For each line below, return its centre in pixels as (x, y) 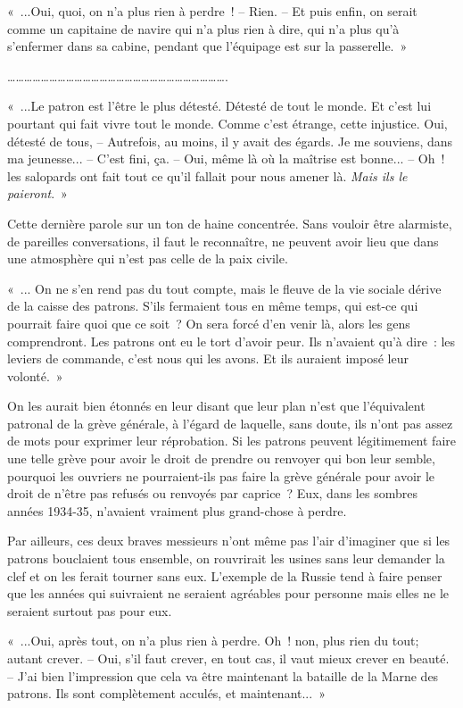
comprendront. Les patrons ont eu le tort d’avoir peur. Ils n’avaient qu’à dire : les (231, 341)
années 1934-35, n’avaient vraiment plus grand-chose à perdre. (177, 510)
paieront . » (37, 193)
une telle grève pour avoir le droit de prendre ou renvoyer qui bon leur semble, (221, 458)
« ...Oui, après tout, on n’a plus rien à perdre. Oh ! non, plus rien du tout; (213, 641)
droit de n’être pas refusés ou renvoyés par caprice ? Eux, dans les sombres (212, 493)
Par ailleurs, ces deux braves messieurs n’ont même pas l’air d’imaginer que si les (229, 541)
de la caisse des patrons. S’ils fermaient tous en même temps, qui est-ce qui (213, 306)
